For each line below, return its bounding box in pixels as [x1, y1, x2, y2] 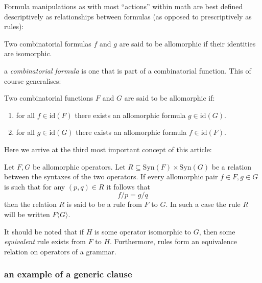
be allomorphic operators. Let [33, 161, 126, 172]
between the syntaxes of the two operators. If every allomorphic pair [4, 171, 218, 182]
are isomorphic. [4, 48, 52, 59]
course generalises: [4, 75, 61, 86]
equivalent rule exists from [4, 236, 86, 247]
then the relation [4, 199, 57, 209]
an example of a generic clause [4, 268, 132, 280]
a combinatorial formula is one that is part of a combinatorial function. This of [4, 65, 251, 76]
